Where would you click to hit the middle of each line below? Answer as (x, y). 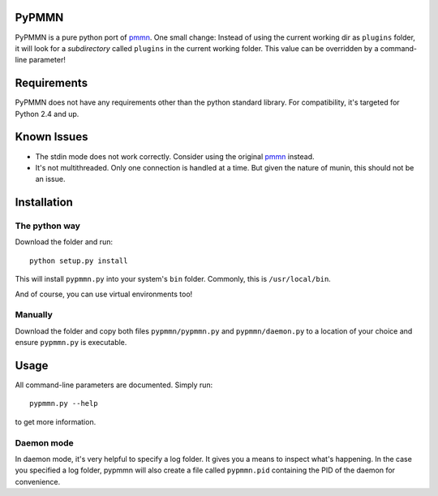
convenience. (38, 481)
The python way (48, 226)
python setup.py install (79, 261)
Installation (44, 203)
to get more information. (56, 421)
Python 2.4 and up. (47, 114)
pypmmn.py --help (64, 403)
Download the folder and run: (64, 242)
